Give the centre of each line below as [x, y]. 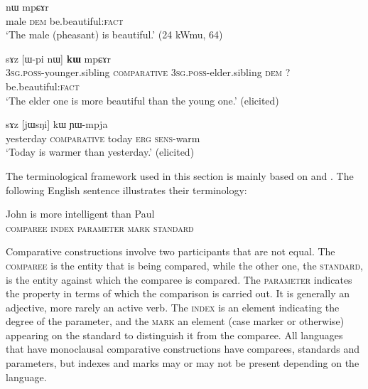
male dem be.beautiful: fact [65, 20]
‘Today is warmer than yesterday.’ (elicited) [100, 152]
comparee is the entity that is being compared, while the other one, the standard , [185, 265]
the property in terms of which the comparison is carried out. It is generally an [178, 293]
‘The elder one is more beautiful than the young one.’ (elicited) [142, 100]
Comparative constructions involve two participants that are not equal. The [171, 251]
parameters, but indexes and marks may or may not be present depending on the [183, 363]
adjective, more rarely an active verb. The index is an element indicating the [173, 307]
